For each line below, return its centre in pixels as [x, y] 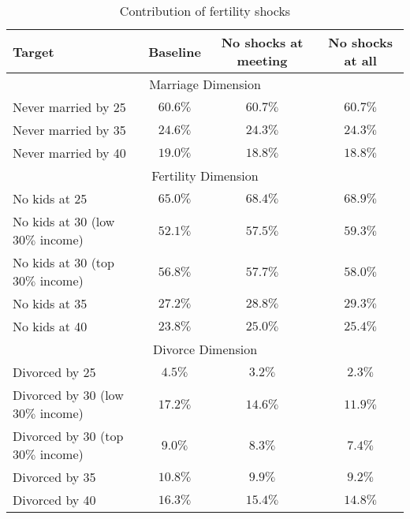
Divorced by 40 [54, 500]
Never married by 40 [69, 153]
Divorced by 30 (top [68, 436]
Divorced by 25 [54, 372]
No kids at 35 [50, 303]
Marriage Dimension [205, 84]
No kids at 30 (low [64, 221]
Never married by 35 [69, 130]
